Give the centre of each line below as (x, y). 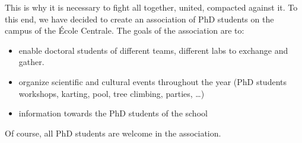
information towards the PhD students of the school (113, 113)
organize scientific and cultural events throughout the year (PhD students (153, 81)
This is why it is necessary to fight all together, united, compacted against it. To (151, 7)
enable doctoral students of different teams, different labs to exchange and (153, 50)
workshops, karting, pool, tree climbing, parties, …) (112, 93)
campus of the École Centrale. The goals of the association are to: (125, 30)
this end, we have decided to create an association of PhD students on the (139, 19)
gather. (31, 62)
